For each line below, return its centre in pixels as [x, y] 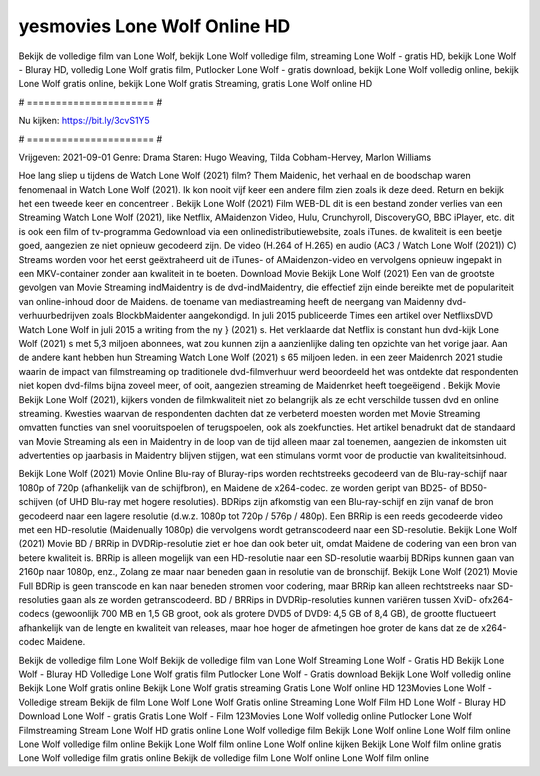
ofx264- [496, 599]
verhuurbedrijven [54, 316]
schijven [36, 502]
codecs [34, 614]
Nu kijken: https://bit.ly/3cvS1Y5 [84, 121]
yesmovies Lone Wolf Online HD [154, 26]
